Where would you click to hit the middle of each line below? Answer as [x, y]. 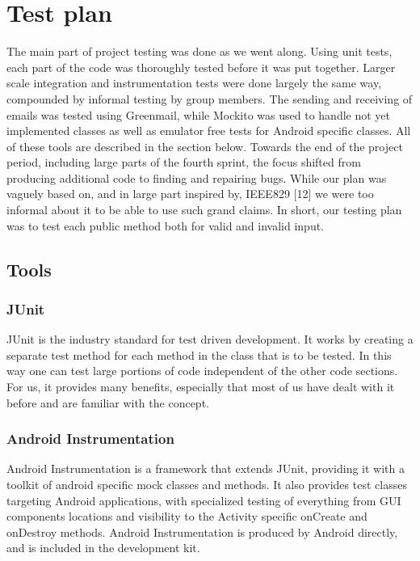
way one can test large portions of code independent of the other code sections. [202, 371]
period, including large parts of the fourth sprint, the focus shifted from [184, 162]
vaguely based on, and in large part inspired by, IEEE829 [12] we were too [190, 194]
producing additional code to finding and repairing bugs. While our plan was [197, 177]
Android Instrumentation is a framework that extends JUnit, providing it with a [206, 468]
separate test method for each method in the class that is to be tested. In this [199, 354]
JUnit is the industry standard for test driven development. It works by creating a [210, 339]
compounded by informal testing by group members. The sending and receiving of [210, 98]
